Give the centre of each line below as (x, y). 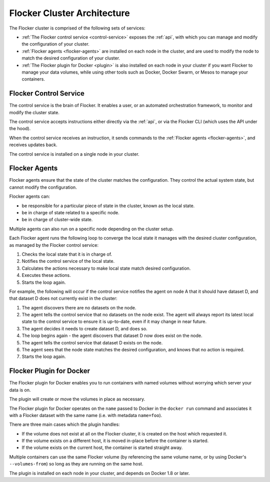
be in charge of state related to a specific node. (70, 212)
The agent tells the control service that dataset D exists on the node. (92, 342)
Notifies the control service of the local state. (68, 261)
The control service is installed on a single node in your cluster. (74, 154)
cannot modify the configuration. (43, 187)
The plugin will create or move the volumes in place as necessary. (77, 399)
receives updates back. (33, 145)
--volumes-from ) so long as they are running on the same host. (76, 464)
